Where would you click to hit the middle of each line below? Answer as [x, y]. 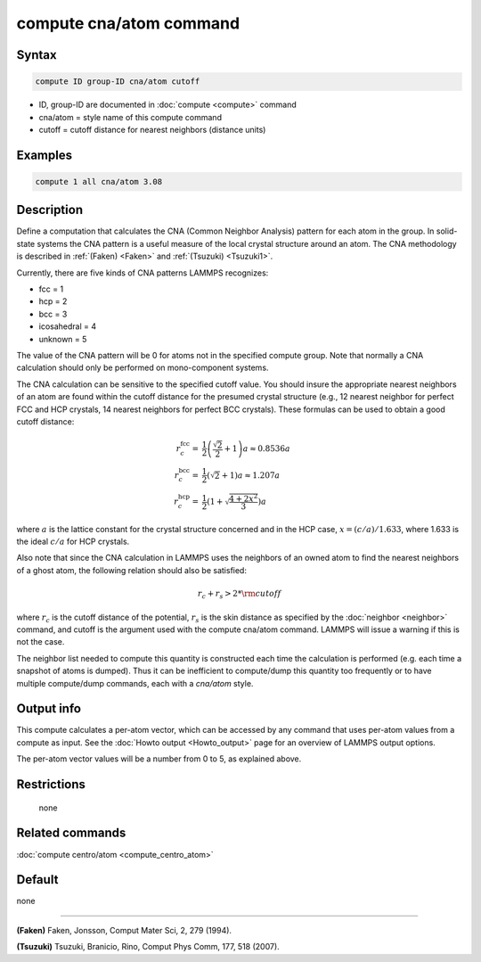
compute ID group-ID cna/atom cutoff [118, 82]
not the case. [41, 642]
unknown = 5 [63, 339]
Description [50, 210]
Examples [45, 155]
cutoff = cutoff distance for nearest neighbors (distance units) [152, 129]
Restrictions [51, 785]
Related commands [71, 833]
